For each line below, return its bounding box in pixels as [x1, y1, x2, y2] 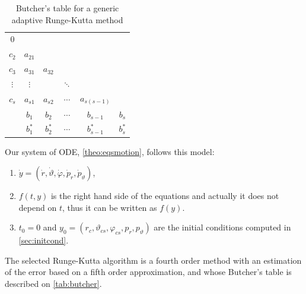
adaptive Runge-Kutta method [11, 13, 123, 26]
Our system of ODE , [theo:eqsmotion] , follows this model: [5, 145, 215, 157]
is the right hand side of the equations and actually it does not [50, 189, 279, 202]
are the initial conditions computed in [154, 221, 291, 233]
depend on [18, 201, 57, 213]
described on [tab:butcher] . [5, 277, 102, 290]
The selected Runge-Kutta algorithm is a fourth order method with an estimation [5, 254, 302, 266]
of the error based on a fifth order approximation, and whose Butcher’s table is [5, 265, 292, 278]
